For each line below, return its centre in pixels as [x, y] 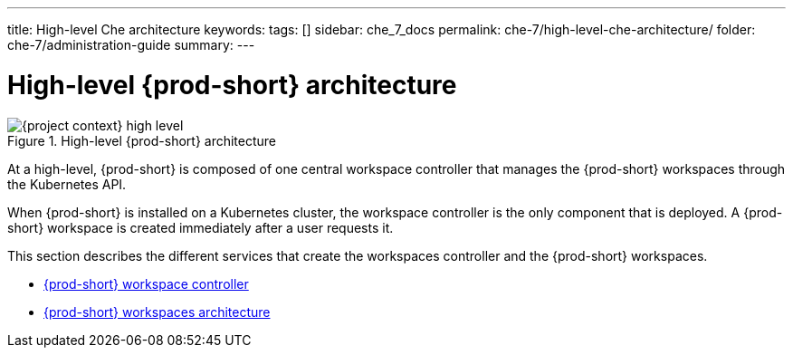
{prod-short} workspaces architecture [157, 312]
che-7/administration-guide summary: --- [131, 45]
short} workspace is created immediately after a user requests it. [201, 227]
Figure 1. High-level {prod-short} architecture [142, 140]
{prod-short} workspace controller [146, 283]
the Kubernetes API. [67, 184]
